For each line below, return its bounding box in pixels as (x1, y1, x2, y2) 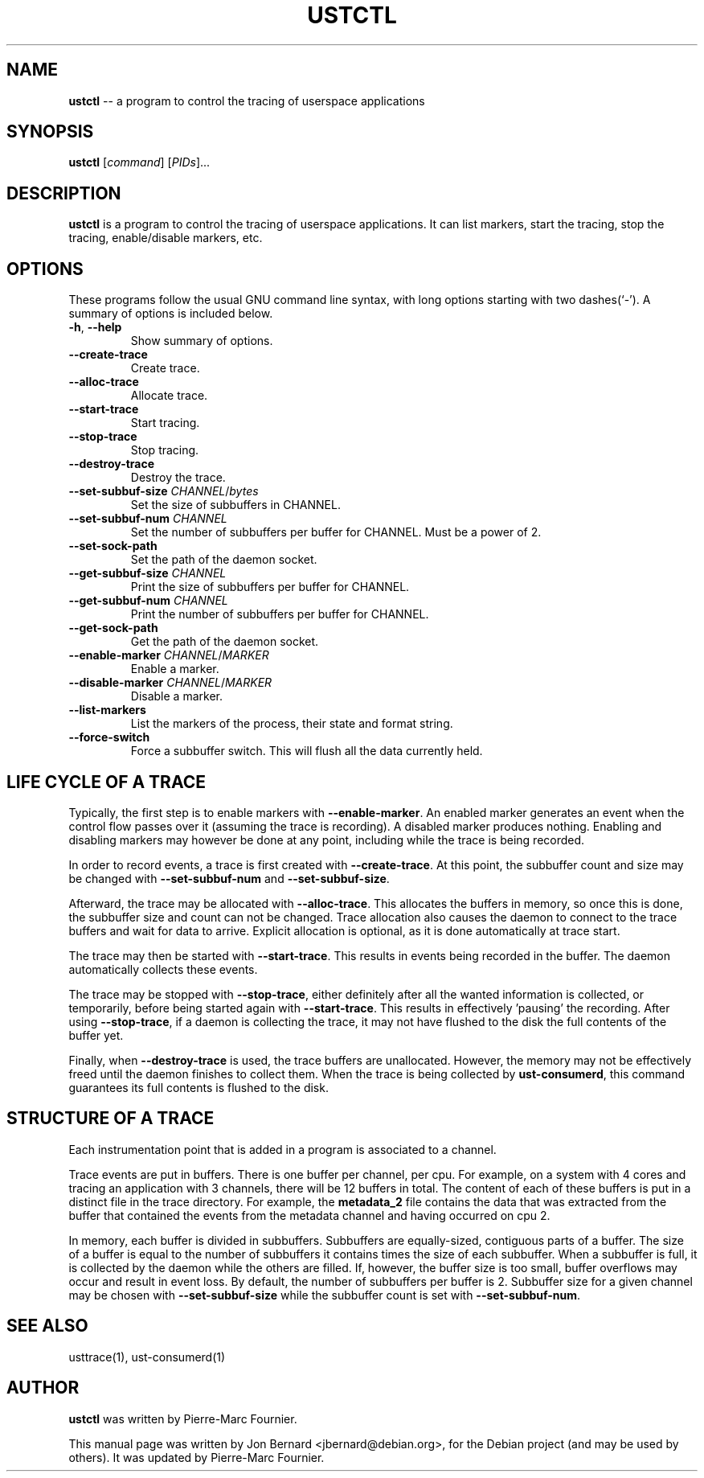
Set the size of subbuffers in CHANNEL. (130, 498, 341, 512)
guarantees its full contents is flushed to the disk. (68, 1080, 329, 1094)
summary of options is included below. (68, 306, 273, 321)
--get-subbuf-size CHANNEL (68, 566, 227, 581)
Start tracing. (130, 416, 200, 430)
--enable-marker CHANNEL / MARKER (68, 648, 269, 663)
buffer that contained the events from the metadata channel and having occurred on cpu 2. (68, 1208, 551, 1222)
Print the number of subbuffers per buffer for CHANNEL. (130, 607, 429, 622)
